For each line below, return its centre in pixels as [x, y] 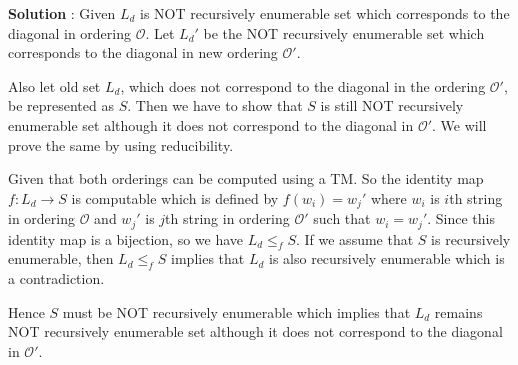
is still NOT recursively [392, 105]
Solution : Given [62, 13]
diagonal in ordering [70, 32]
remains [458, 311]
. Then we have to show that [215, 105]
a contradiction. [56, 278]
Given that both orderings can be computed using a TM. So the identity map [246, 178]
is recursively [471, 238]
